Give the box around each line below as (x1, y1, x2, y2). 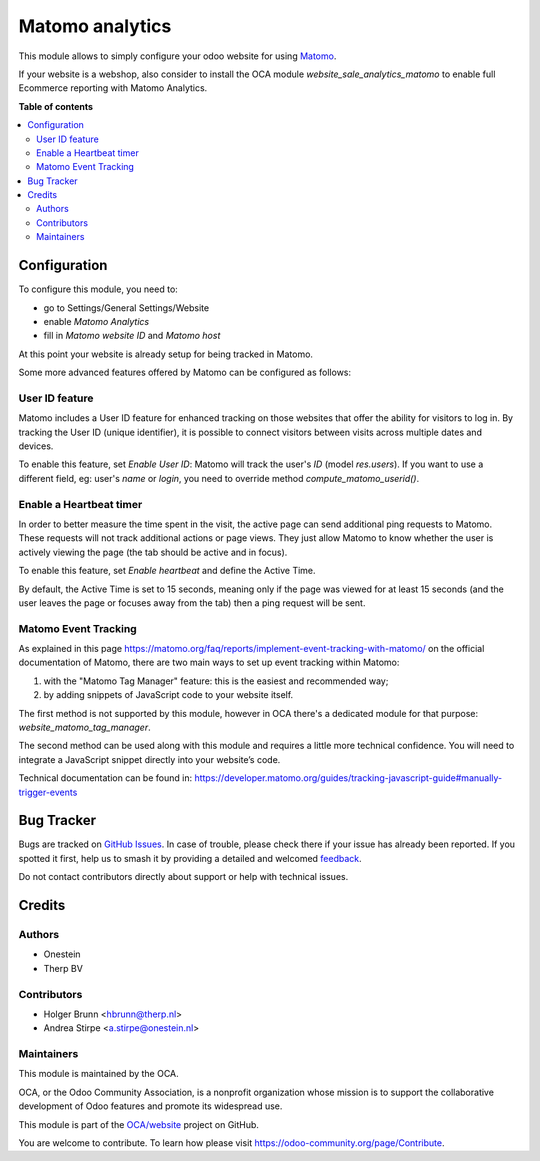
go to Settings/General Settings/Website (43, 301, 210, 314)
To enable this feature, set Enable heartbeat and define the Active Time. (18, 565, 316, 577)
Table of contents (18, 100, 94, 112)
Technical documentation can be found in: (18, 772, 193, 784)
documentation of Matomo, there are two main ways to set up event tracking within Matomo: (18, 656, 400, 669)
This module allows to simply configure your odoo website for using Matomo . (18, 50, 337, 62)
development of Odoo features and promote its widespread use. (18, 1100, 283, 1112)
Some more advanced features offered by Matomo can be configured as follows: (18, 366, 352, 379)
